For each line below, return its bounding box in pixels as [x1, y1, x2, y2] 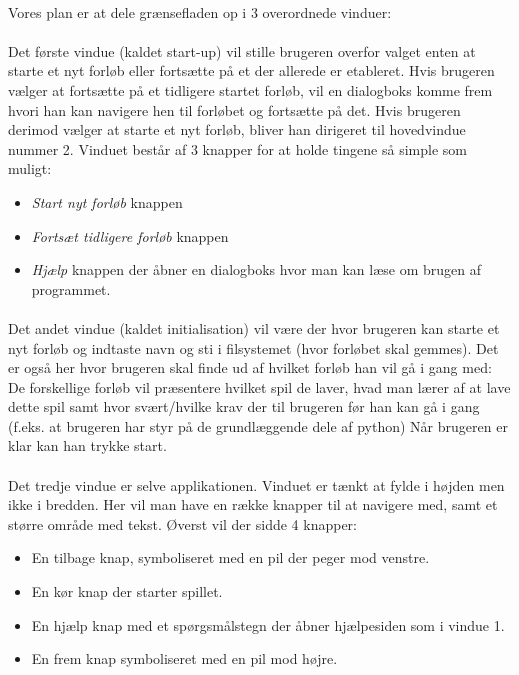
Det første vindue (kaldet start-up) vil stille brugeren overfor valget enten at [8, 40, 476, 61]
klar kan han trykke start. [8, 435, 167, 456]
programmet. [31, 278, 111, 299]
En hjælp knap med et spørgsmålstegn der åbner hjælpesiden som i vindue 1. [31, 614, 505, 635]
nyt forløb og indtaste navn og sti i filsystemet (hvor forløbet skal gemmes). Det [8, 337, 499, 358]
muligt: [8, 158, 52, 179]
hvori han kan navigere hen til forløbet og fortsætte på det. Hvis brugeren [8, 99, 461, 120]
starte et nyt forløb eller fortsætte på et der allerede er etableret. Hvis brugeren [8, 60, 495, 81]
